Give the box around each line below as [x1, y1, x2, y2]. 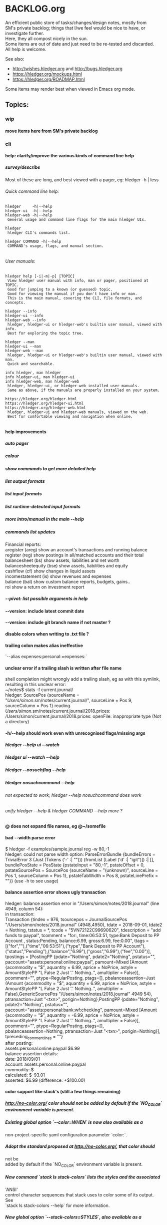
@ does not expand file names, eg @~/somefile [5, 823, 106, 829]
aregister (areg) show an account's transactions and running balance [5, 546, 147, 552]
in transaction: [5, 911, 35, 917]
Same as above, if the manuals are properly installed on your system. [7, 388, 160, 393]
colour [5, 453, 19, 459]
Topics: [5, 101, 29, 109]
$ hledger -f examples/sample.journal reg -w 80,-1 [5, 846, 109, 852]
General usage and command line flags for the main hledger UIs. [7, 217, 146, 222]
